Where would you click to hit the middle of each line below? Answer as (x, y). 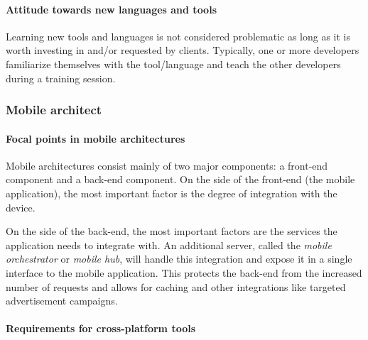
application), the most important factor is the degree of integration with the (172, 193)
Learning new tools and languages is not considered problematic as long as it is (178, 36)
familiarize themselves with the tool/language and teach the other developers (173, 64)
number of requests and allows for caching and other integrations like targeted (176, 286)
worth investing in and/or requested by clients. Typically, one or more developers (183, 50)
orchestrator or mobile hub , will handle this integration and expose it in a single (179, 259)
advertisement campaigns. (62, 301)
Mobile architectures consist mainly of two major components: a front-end (167, 165)
